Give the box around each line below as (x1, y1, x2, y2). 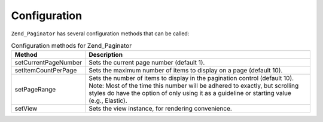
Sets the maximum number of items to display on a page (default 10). (89, 66, 283, 75)
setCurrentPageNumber (14, 59, 82, 67)
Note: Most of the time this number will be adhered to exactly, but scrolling (89, 81, 299, 90)
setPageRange (14, 86, 56, 94)
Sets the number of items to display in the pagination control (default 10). (89, 74, 294, 83)
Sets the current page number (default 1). (89, 59, 205, 67)
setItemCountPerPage (14, 66, 77, 75)
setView (14, 105, 38, 113)
